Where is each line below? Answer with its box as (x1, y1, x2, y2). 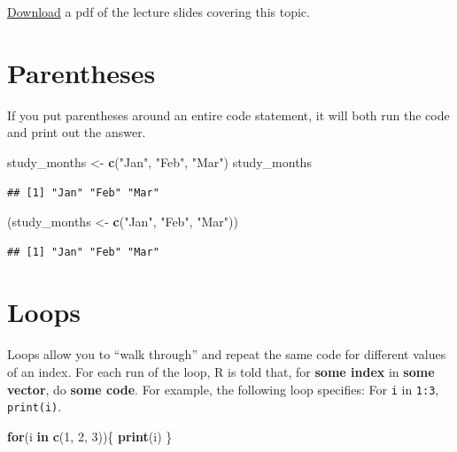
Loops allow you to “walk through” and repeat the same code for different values (7, 345, 446, 364)
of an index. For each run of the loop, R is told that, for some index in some (7, 363, 435, 380)
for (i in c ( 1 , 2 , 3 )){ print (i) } (7, 426, 173, 445)
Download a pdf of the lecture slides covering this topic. (7, 3, 310, 20)
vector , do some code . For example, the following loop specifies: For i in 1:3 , (7, 379, 439, 398)
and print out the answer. (7, 123, 146, 142)
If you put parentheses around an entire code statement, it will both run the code (7, 105, 450, 124)
